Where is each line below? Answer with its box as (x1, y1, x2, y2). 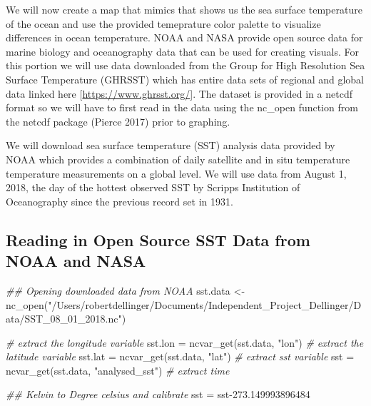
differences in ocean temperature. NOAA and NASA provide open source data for (6, 30, 363, 45)
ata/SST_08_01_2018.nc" (6, 311, 122, 326)
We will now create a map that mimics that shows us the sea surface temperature (6, 2, 362, 16)
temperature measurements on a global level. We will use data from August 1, (6, 166, 347, 181)
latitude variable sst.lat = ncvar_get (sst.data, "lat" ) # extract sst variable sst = (6, 349, 355, 364)
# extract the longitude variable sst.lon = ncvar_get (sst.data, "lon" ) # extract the (6, 335, 364, 350)
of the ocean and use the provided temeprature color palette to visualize (6, 16, 321, 31)
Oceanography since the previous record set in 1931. (6, 193, 233, 208)
